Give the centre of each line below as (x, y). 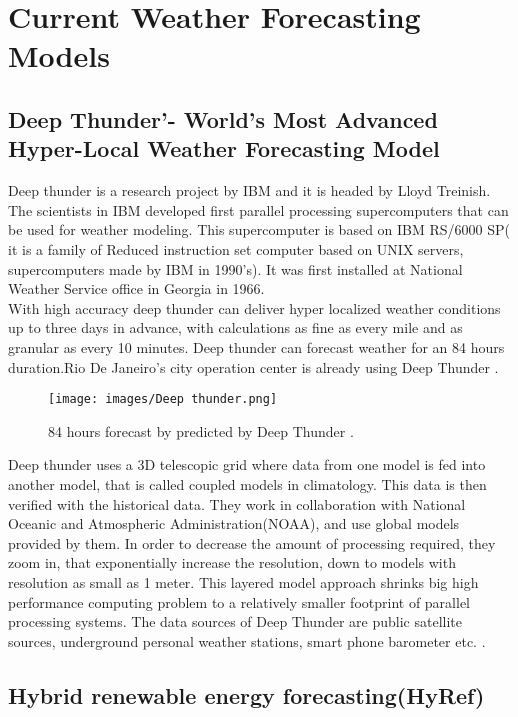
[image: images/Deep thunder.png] (163, 399)
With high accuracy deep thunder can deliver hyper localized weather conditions (254, 307)
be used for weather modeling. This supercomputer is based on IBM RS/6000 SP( (259, 229)
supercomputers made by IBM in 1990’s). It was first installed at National (235, 268)
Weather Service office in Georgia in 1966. (136, 288)
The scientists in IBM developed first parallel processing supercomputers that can (258, 209)
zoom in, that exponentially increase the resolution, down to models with (232, 562)
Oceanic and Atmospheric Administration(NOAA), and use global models (234, 523)
